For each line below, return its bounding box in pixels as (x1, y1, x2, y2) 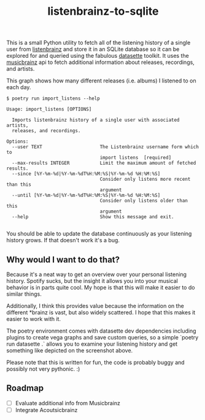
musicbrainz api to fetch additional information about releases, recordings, (6, 58, 195, 66)
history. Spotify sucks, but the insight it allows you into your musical (6, 277, 178, 284)
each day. (6, 84, 31, 91)
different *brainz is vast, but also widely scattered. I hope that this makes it (6, 309, 196, 316)
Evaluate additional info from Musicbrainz (15, 399, 121, 406)
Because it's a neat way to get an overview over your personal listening (6, 271, 187, 278)
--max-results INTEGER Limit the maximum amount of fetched (12, 160, 196, 167)
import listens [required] (99, 155, 172, 161)
